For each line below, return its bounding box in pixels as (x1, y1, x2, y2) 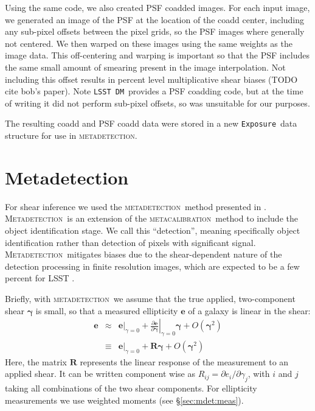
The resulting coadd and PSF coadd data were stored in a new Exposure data (5, 117, 297, 130)
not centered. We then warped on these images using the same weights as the (5, 37, 292, 49)
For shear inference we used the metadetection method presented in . (5, 200, 266, 213)
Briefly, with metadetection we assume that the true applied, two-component (5, 292, 296, 304)
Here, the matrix (5, 355, 67, 368)
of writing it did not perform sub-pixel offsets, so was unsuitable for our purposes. (5, 96, 310, 109)
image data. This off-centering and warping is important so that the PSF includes (5, 49, 310, 61)
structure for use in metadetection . (5, 129, 137, 142)
